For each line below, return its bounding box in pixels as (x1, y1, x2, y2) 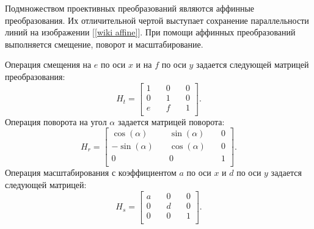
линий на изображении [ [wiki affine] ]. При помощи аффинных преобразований (5, 26, 296, 38)
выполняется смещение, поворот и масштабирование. (5, 37, 203, 50)
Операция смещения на (5, 58, 92, 71)
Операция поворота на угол (5, 115, 107, 128)
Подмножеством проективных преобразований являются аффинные (5, 2, 255, 14)
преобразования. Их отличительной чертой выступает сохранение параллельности (5, 13, 309, 26)
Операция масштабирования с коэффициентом (5, 166, 177, 179)
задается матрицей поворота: (117, 115, 225, 128)
